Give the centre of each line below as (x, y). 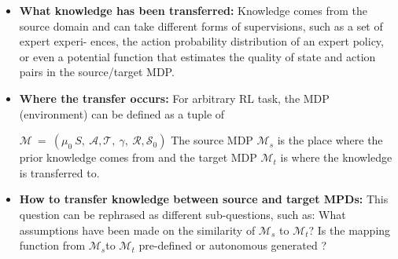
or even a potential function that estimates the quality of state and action (197, 56)
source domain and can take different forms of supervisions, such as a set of (201, 26)
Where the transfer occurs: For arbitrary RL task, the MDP (174, 98)
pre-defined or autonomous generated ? (233, 245)
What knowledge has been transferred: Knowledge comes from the (193, 10)
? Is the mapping (350, 230)
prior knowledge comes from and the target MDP (138, 157)
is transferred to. (59, 172)
